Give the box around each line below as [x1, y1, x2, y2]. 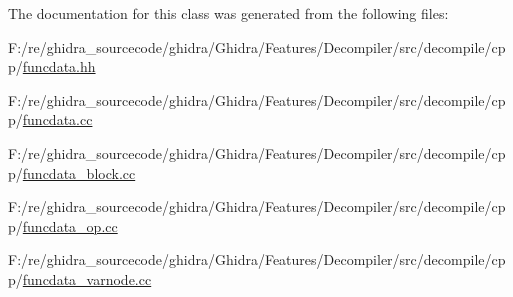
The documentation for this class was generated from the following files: [8, 3, 449, 23]
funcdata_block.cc [22, 162, 136, 183]
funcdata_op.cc [22, 215, 118, 236]
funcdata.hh [22, 56, 96, 77]
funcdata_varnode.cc [22, 268, 152, 289]
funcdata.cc [22, 109, 93, 130]
